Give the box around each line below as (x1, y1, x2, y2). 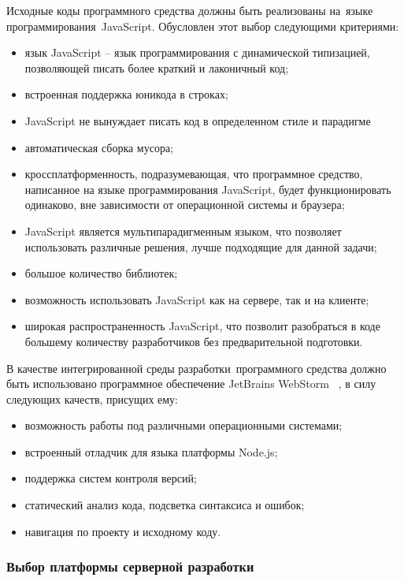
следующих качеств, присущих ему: (6, 390, 179, 407)
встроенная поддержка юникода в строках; (24, 86, 228, 102)
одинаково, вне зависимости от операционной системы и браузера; (24, 196, 345, 213)
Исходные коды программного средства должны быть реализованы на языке (6, 2, 373, 18)
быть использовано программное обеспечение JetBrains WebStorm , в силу (6, 375, 376, 392)
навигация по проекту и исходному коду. (24, 523, 221, 539)
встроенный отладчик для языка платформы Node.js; (24, 443, 278, 460)
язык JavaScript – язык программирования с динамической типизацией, (24, 44, 370, 61)
